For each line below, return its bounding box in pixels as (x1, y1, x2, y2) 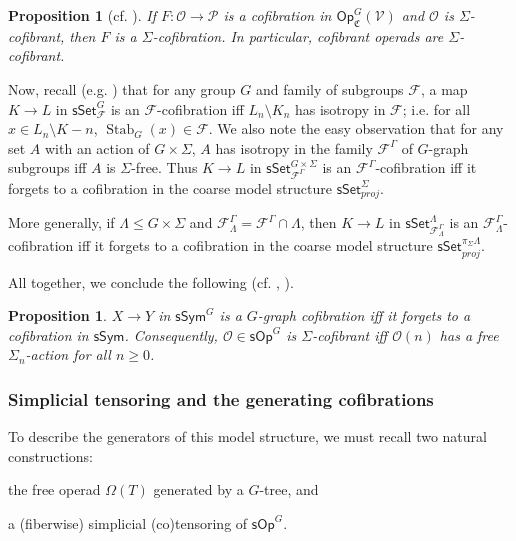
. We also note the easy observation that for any (208, 118, 504, 139)
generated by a (153, 479, 244, 500)
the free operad (8, 479, 101, 500)
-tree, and (259, 479, 319, 500)
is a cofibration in (223, 5, 332, 25)
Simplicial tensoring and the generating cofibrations (8, 386, 434, 411)
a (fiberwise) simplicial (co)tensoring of (8, 512, 248, 533)
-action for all (25, 344, 111, 365)
